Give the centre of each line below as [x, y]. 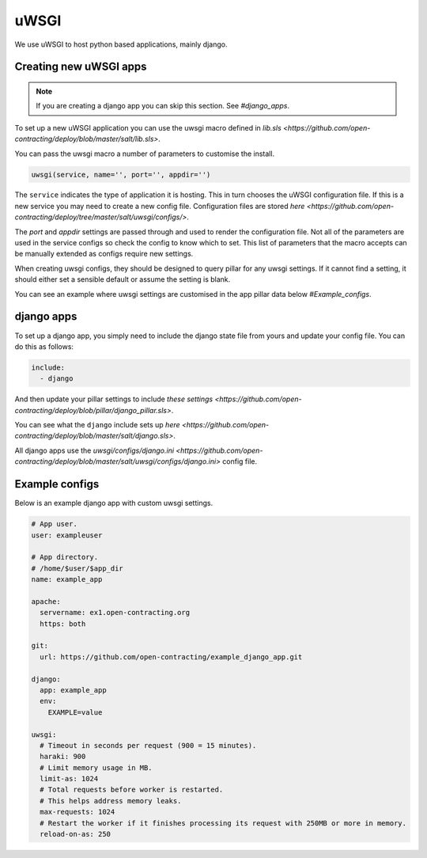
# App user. [55, 524]
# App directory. [65, 557]
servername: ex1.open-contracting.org [115, 613]
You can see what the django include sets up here [98, 425]
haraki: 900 [63, 757]
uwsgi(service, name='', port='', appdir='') [121, 175]
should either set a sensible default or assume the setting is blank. [123, 279]
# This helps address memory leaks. [111, 801]
